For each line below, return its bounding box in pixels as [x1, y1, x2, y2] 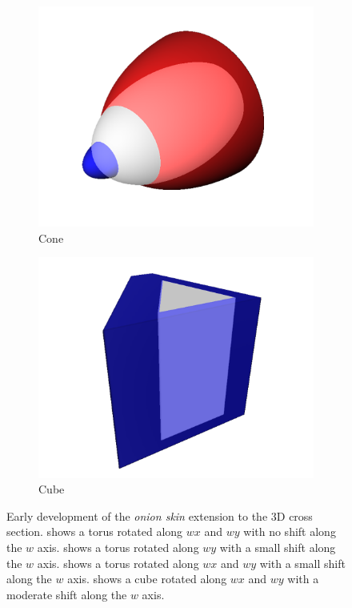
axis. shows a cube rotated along [67, 570, 227, 587]
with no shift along [243, 523, 336, 540]
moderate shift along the [6, 586, 127, 602]
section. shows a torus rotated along [6, 523, 183, 540]
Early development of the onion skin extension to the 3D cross [6, 507, 313, 524]
